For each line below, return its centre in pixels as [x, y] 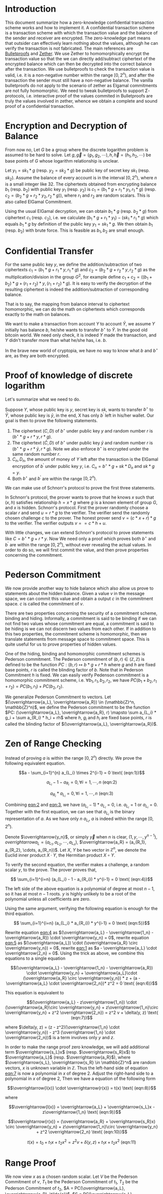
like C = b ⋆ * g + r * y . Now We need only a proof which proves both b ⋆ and [81, 538]
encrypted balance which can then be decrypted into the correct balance [79, 64]
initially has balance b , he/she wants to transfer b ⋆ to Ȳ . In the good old [76, 329]
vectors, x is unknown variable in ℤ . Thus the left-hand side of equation [76, 1068]
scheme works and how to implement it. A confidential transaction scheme [80, 27]
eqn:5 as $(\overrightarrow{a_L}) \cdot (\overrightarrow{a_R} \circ [72, 943]
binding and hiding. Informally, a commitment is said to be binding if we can [81, 618]
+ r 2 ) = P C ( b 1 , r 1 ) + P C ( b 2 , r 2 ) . [35, 687]
